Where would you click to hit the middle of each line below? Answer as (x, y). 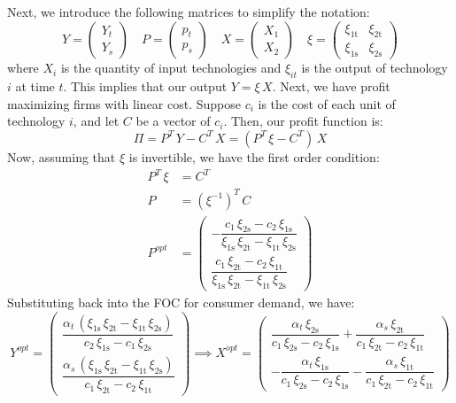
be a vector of (173, 121)
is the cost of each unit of (327, 103)
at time (35, 86)
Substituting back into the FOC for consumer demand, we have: (181, 302)
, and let (96, 121)
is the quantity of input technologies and (171, 68)
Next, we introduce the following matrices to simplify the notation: (189, 12)
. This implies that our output (145, 86)
